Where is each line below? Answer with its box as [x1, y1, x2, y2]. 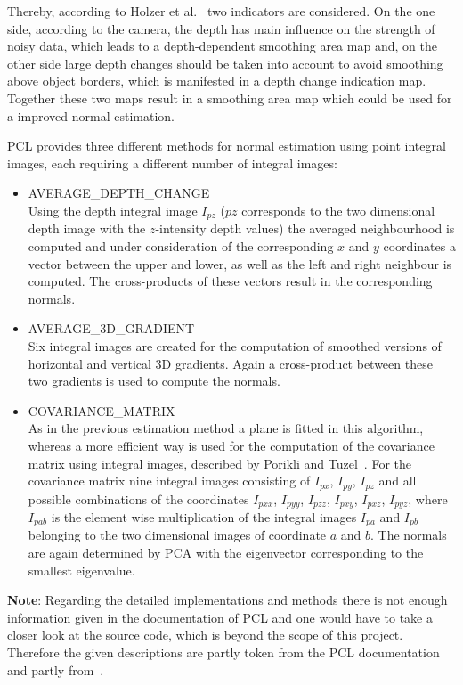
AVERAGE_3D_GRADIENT [28, 319, 195, 338]
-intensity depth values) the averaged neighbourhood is [155, 219, 455, 238]
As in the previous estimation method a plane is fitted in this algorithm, [28, 419, 424, 437]
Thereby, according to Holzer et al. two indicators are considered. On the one [7, 2, 435, 20]
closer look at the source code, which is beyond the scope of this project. [7, 625, 403, 644]
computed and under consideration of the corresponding [28, 236, 334, 255]
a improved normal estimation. [7, 106, 175, 125]
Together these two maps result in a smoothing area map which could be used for [7, 88, 452, 107]
